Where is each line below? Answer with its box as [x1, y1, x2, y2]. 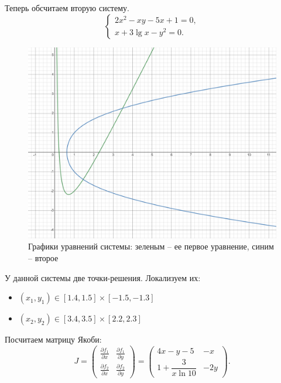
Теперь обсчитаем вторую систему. [5, 2, 129, 13]
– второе [28, 252, 59, 264]
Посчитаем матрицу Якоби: [5, 333, 102, 346]
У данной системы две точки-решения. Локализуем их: [5, 271, 201, 283]
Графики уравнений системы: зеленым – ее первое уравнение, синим [28, 240, 274, 252]
